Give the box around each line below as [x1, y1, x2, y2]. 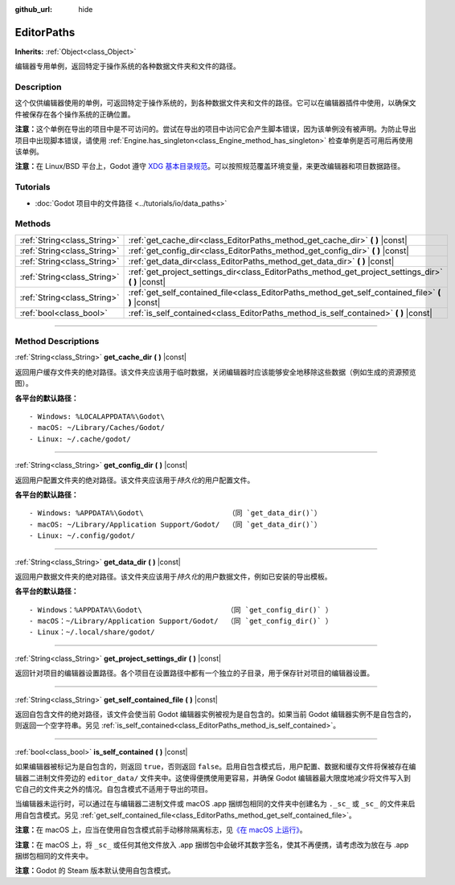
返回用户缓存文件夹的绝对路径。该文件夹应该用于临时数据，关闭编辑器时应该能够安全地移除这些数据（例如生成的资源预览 [14, 367, 416, 377]
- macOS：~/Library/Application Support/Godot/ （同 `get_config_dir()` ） [29, 617, 333, 626]
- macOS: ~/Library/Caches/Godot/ [29, 423, 165, 432]
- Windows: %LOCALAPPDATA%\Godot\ [29, 412, 165, 421]
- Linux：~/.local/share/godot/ [29, 628, 156, 637]
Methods [14, 218, 51, 229]
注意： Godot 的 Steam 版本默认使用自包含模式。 [14, 866, 176, 875]
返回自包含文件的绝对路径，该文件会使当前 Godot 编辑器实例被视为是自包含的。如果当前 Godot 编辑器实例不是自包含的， [14, 710, 416, 719]
